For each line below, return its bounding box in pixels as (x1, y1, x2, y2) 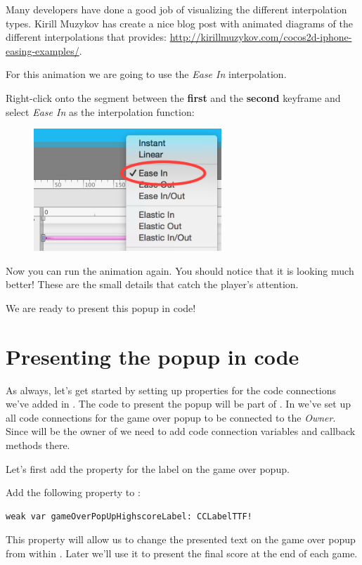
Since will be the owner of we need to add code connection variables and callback (6, 424, 356, 439)
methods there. (6, 438, 70, 453)
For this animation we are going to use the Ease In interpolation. (6, 67, 287, 82)
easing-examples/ (6, 43, 79, 58)
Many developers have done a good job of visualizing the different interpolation (6, 2, 347, 16)
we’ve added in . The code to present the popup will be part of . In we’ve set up (6, 396, 351, 411)
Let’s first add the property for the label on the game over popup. (6, 461, 290, 476)
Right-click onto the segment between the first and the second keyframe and (6, 90, 341, 105)
